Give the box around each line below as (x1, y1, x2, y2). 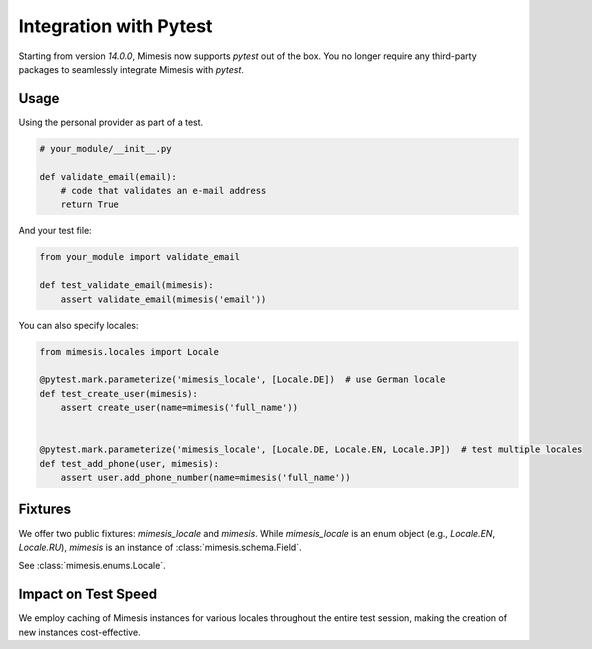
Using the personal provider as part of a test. (18, 116, 204, 128)
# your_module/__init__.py (39, 143, 172, 154)
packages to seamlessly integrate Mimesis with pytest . (18, 63, 245, 75)
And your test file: (18, 225, 92, 237)
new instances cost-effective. (18, 626, 141, 638)
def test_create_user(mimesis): (39, 388, 199, 399)
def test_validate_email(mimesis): (39, 280, 214, 291)
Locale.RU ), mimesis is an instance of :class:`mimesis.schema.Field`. (18, 541, 302, 553)
